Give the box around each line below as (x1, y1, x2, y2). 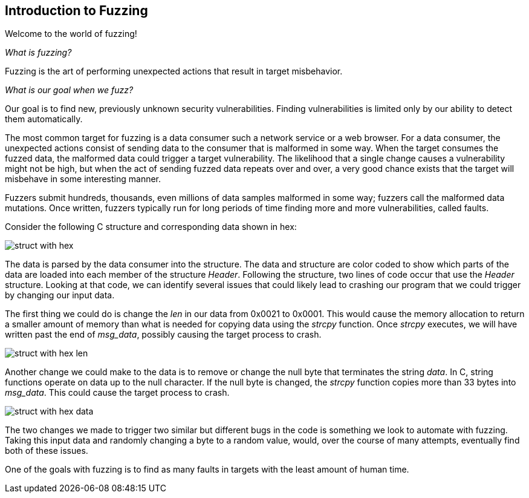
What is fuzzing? (5, 47, 72, 58)
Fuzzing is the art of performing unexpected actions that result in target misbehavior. (5, 66, 343, 77)
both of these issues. (5, 445, 88, 456)
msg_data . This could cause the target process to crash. (5, 387, 230, 398)
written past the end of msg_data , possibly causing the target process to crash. (5, 329, 322, 340)
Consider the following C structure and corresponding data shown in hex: (5, 221, 297, 232)
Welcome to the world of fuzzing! (5, 28, 137, 39)
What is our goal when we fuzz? (5, 85, 134, 96)
